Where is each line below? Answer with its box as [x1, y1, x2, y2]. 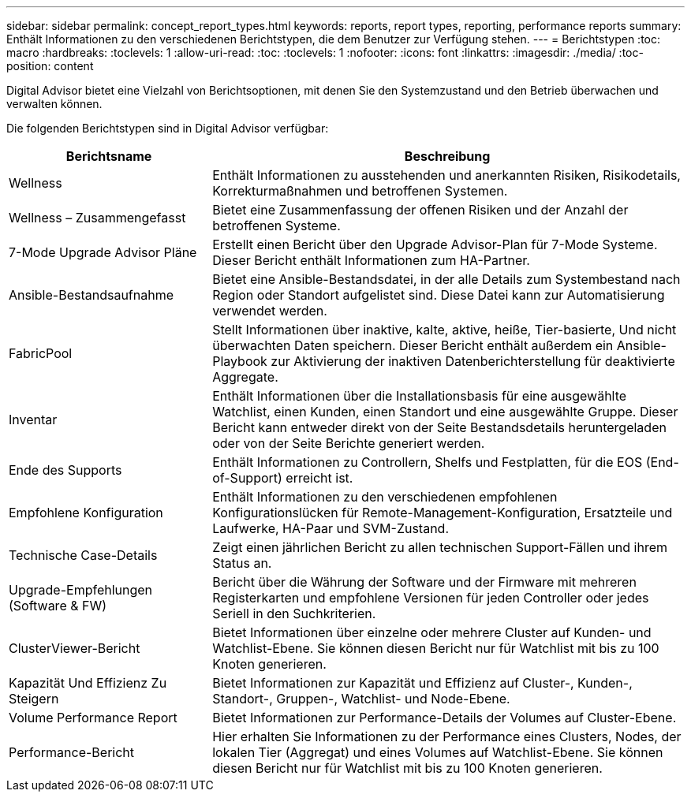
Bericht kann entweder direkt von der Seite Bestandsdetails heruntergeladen [212, 420, 667, 435]
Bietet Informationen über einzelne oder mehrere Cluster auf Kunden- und [212, 625, 652, 640]
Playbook [212, 353, 267, 369]
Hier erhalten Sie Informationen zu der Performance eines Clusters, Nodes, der [212, 729, 682, 744]
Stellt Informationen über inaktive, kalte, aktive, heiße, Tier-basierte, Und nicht [212, 322, 677, 337]
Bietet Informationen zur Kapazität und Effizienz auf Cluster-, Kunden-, [212, 675, 633, 691]
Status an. [212, 555, 272, 571]
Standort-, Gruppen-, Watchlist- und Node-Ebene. [212, 691, 510, 707]
